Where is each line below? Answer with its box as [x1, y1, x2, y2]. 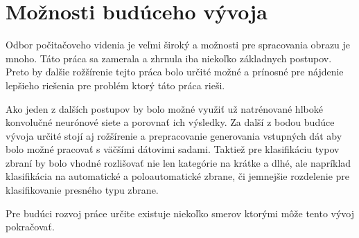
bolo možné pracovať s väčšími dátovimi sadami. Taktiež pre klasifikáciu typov [6, 142, 340, 156]
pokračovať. [6, 219, 55, 234]
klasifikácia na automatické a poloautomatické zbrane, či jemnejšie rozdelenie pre [6, 169, 350, 183]
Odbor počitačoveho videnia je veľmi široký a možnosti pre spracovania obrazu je [6, 37, 351, 52]
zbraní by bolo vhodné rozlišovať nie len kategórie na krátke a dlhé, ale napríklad [6, 155, 351, 170]
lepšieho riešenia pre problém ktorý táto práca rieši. [6, 77, 225, 92]
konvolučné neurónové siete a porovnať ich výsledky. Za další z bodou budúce [6, 115, 335, 129]
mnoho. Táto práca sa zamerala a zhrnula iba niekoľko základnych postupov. [6, 51, 332, 65]
